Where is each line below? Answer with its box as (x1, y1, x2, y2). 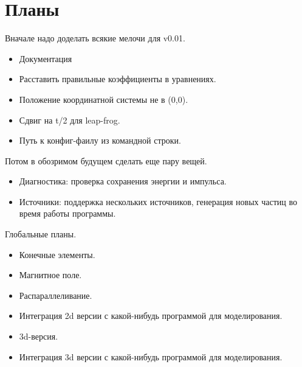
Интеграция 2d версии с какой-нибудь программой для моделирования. (19, 309, 283, 322)
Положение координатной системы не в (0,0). (19, 93, 188, 105)
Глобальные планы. (5, 228, 77, 240)
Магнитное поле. (19, 268, 82, 281)
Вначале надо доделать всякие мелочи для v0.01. (5, 32, 185, 44)
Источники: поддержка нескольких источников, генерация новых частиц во (19, 195, 298, 208)
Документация (19, 52, 72, 65)
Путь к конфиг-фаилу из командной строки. (19, 134, 181, 147)
